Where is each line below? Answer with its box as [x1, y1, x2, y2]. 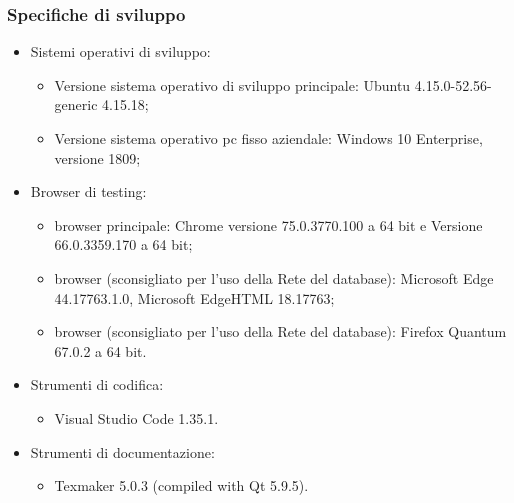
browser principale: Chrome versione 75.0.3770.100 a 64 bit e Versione [54, 214, 483, 235]
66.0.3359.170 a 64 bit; [54, 234, 193, 255]
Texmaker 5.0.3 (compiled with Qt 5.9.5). [54, 475, 309, 496]
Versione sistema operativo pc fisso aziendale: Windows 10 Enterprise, [54, 128, 483, 148]
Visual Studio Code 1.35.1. [54, 407, 219, 428]
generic [54, 94, 98, 115]
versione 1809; [54, 147, 141, 168]
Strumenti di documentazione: [30, 441, 215, 462]
